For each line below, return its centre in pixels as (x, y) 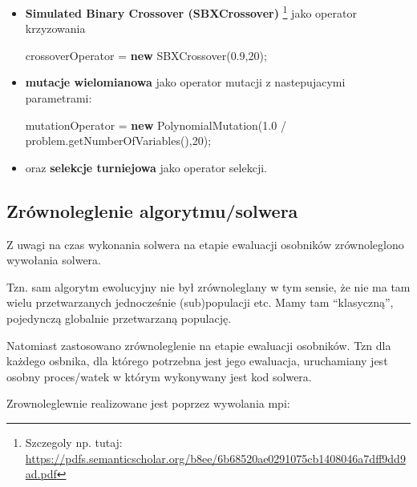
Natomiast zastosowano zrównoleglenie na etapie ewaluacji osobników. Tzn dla (199, 345)
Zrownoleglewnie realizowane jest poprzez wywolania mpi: (148, 403)
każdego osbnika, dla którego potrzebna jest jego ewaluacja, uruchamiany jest (197, 361)
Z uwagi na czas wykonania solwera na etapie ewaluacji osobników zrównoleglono (205, 244)
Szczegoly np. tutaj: (74, 442)
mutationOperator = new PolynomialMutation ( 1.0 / (156, 125)
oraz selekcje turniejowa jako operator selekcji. (146, 167)
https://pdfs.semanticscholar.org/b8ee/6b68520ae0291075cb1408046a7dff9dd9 (215, 458)
